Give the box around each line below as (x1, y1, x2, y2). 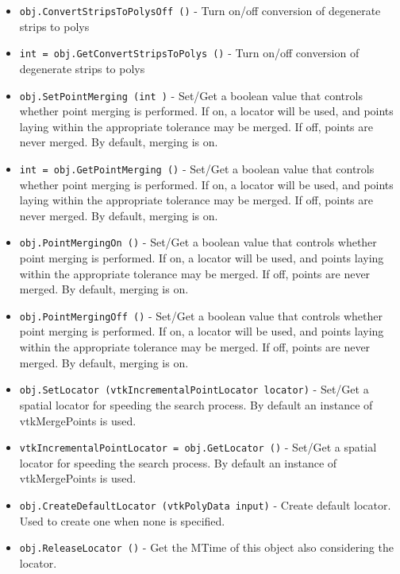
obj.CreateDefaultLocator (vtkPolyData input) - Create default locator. (19, 496, 391, 513)
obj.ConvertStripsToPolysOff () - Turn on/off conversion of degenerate (19, 2, 381, 18)
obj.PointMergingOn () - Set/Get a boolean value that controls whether (19, 234, 377, 250)
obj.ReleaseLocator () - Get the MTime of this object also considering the (19, 539, 394, 556)
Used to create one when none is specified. (19, 512, 225, 529)
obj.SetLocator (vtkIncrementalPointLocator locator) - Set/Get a (19, 381, 369, 398)
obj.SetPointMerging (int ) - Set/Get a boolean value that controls (19, 87, 363, 103)
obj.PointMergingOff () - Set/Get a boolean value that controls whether (19, 307, 383, 324)
